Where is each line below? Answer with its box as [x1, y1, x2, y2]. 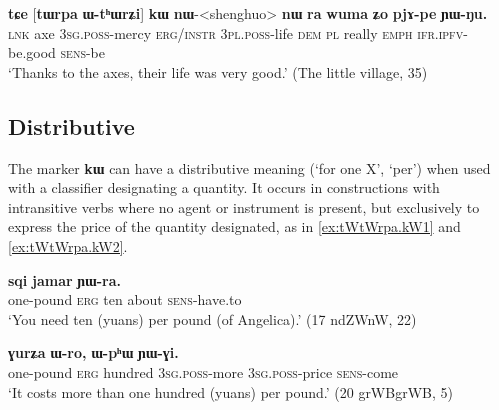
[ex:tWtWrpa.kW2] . [8, 235, 128, 256]
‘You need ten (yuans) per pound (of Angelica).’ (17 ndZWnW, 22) [8, 308, 417, 329]
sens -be [60, 42, 106, 63]
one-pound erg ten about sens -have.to [8, 289, 242, 310]
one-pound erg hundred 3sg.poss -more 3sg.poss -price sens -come [8, 361, 399, 382]
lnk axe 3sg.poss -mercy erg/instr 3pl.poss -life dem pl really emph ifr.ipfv [8, 22, 464, 43]
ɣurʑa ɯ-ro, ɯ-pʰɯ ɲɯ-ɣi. [8, 342, 179, 363]
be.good [8, 42, 56, 63]
